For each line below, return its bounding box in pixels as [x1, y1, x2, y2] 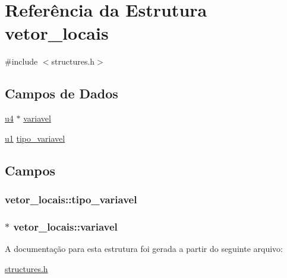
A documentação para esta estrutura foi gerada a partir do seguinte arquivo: [5, 242, 283, 255]
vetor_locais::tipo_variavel [5, 192, 137, 206]
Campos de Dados [5, 84, 118, 103]
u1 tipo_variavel [5, 132, 65, 144]
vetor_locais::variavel [13, 219, 118, 234]
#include [5, 55, 38, 68]
